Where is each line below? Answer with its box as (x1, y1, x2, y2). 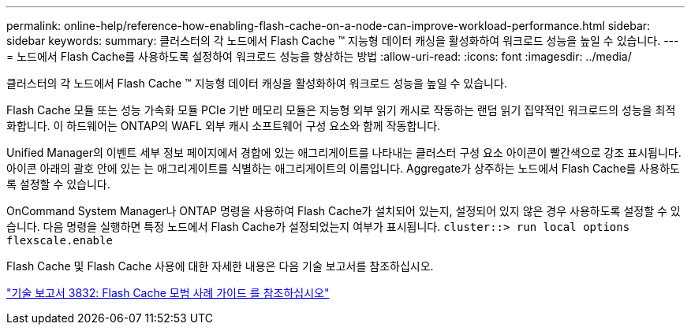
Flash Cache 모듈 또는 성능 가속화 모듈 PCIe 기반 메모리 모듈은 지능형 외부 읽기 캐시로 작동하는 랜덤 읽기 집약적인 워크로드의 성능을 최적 (6, 103, 676, 117)
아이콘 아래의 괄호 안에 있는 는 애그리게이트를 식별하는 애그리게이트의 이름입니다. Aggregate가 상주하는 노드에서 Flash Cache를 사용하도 (6, 162, 680, 175)
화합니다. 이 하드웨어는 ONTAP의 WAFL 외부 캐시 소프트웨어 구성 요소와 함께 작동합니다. (6, 119, 441, 132)
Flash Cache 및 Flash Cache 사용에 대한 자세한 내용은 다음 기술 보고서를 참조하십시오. (6, 259, 434, 273)
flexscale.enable (6, 234, 113, 247)
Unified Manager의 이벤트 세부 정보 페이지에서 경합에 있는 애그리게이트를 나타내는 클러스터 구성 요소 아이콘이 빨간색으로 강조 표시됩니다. (6, 146, 682, 159)
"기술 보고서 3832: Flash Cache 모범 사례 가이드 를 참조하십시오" (6, 286, 330, 299)
